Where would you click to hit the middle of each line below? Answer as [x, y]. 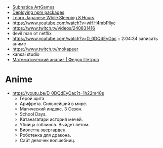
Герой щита [32, 98]
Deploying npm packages [38, 12]
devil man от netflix [32, 33]
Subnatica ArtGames [33, 7]
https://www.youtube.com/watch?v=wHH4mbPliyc [64, 23]
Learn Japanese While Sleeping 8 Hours [53, 18]
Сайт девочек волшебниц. [47, 140]
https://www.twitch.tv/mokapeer [45, 49]
